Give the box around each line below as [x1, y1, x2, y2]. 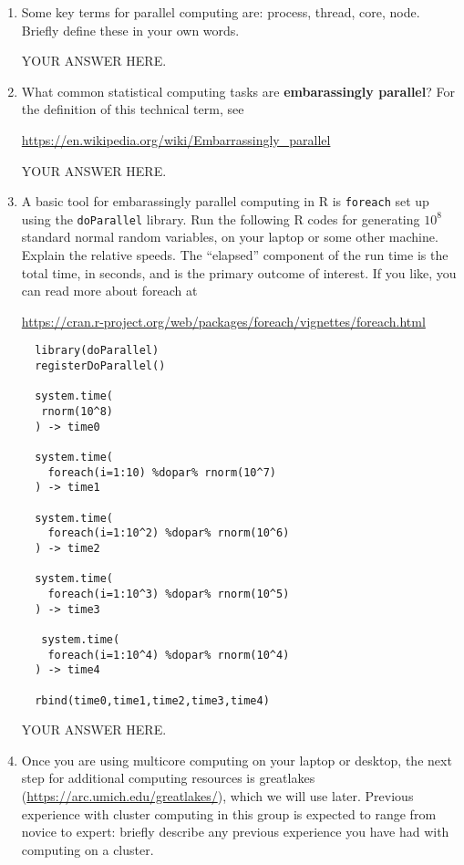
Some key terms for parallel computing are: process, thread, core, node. [21, 3, 420, 21]
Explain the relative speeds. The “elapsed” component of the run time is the [21, 245, 449, 265]
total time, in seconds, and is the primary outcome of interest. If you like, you [21, 263, 457, 282]
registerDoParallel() [35, 360, 166, 373]
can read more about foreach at [21, 281, 198, 300]
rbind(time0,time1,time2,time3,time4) [35, 693, 270, 707]
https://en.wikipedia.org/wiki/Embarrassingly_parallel [21, 130, 331, 149]
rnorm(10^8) [41, 405, 114, 419]
